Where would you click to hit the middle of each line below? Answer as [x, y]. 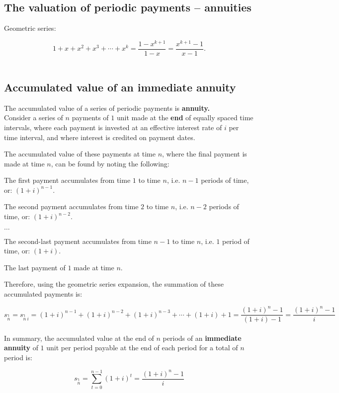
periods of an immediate [202, 338]
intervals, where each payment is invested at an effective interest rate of [113, 127]
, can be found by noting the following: [110, 163]
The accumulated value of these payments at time [80, 154]
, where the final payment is [205, 154]
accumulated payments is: [43, 294]
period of [236, 241]
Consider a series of [34, 118]
